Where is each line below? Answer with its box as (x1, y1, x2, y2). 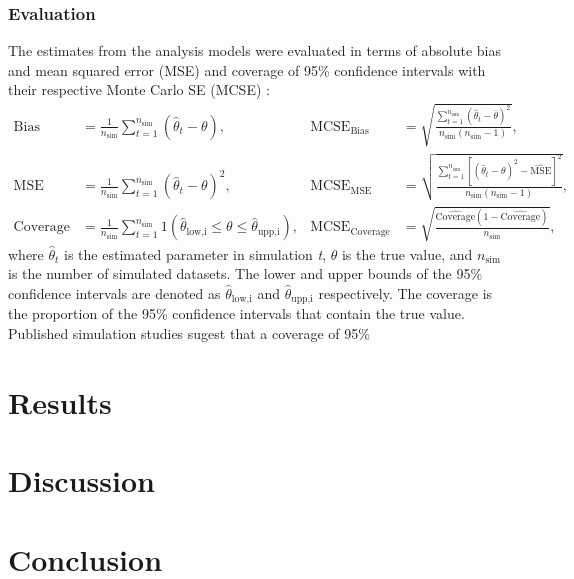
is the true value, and (341, 243, 473, 264)
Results (8, 381, 112, 422)
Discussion (8, 460, 155, 501)
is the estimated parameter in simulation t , (64, 243, 327, 264)
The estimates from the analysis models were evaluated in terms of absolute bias (8, 40, 501, 61)
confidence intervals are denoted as (8, 283, 221, 304)
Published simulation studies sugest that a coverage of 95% (8, 323, 370, 344)
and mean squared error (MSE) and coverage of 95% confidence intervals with (8, 59, 486, 80)
